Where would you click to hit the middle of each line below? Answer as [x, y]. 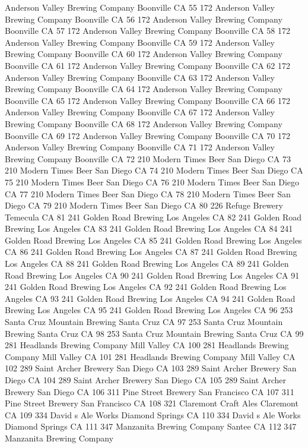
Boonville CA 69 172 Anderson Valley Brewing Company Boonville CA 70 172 [147, 135]
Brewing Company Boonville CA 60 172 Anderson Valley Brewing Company [144, 54]
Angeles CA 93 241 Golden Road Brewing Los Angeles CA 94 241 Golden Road [150, 298]
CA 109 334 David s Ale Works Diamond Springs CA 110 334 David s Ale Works [153, 414]
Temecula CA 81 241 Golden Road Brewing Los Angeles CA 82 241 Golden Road [153, 217]
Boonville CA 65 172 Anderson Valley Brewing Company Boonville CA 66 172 [147, 100]
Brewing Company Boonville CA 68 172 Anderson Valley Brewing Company [144, 123]
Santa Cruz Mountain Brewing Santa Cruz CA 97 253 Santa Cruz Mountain [144, 322]
